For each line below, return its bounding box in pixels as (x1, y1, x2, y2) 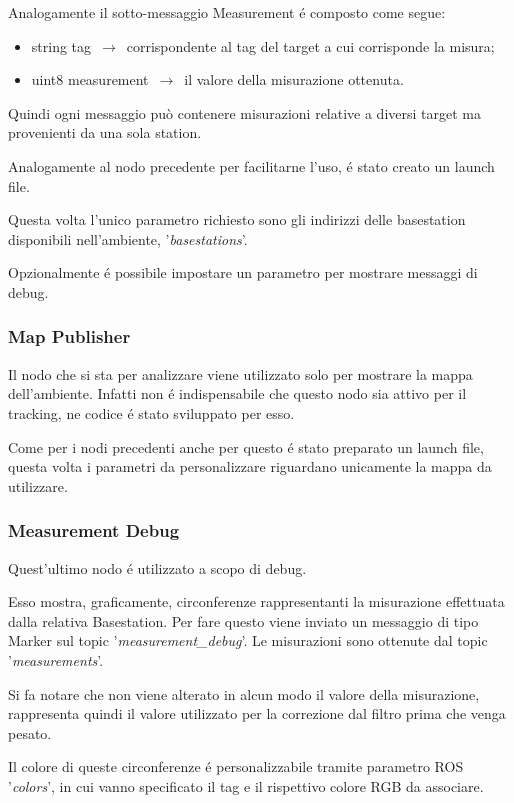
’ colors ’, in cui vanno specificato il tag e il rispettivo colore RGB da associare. (8, 775, 484, 796)
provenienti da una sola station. (8, 122, 202, 143)
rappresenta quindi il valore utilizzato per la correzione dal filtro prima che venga (8, 703, 506, 724)
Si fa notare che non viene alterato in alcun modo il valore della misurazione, (8, 683, 480, 704)
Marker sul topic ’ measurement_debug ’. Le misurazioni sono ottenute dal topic (8, 630, 488, 651)
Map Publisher (8, 324, 131, 349)
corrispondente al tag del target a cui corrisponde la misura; (126, 35, 495, 56)
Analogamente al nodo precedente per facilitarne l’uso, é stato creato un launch (8, 155, 495, 176)
